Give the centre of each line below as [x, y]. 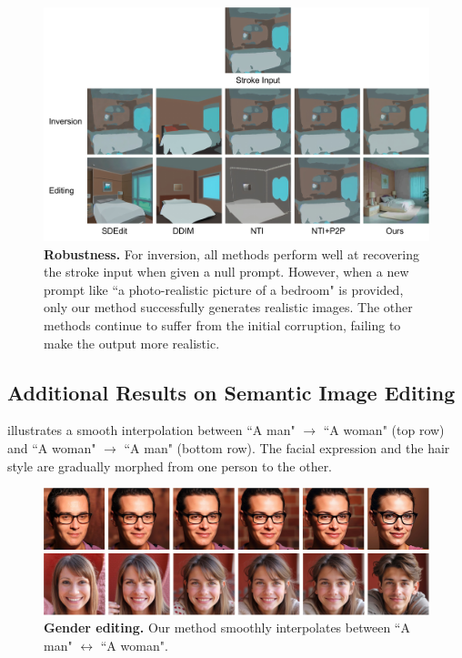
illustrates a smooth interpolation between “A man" [151, 430]
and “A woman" [52, 447]
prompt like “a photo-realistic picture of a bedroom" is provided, [224, 289]
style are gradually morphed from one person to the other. [170, 466]
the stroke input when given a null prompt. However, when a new [226, 272]
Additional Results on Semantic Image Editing [231, 392]
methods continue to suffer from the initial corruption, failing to [222, 324]
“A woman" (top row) [384, 430]
